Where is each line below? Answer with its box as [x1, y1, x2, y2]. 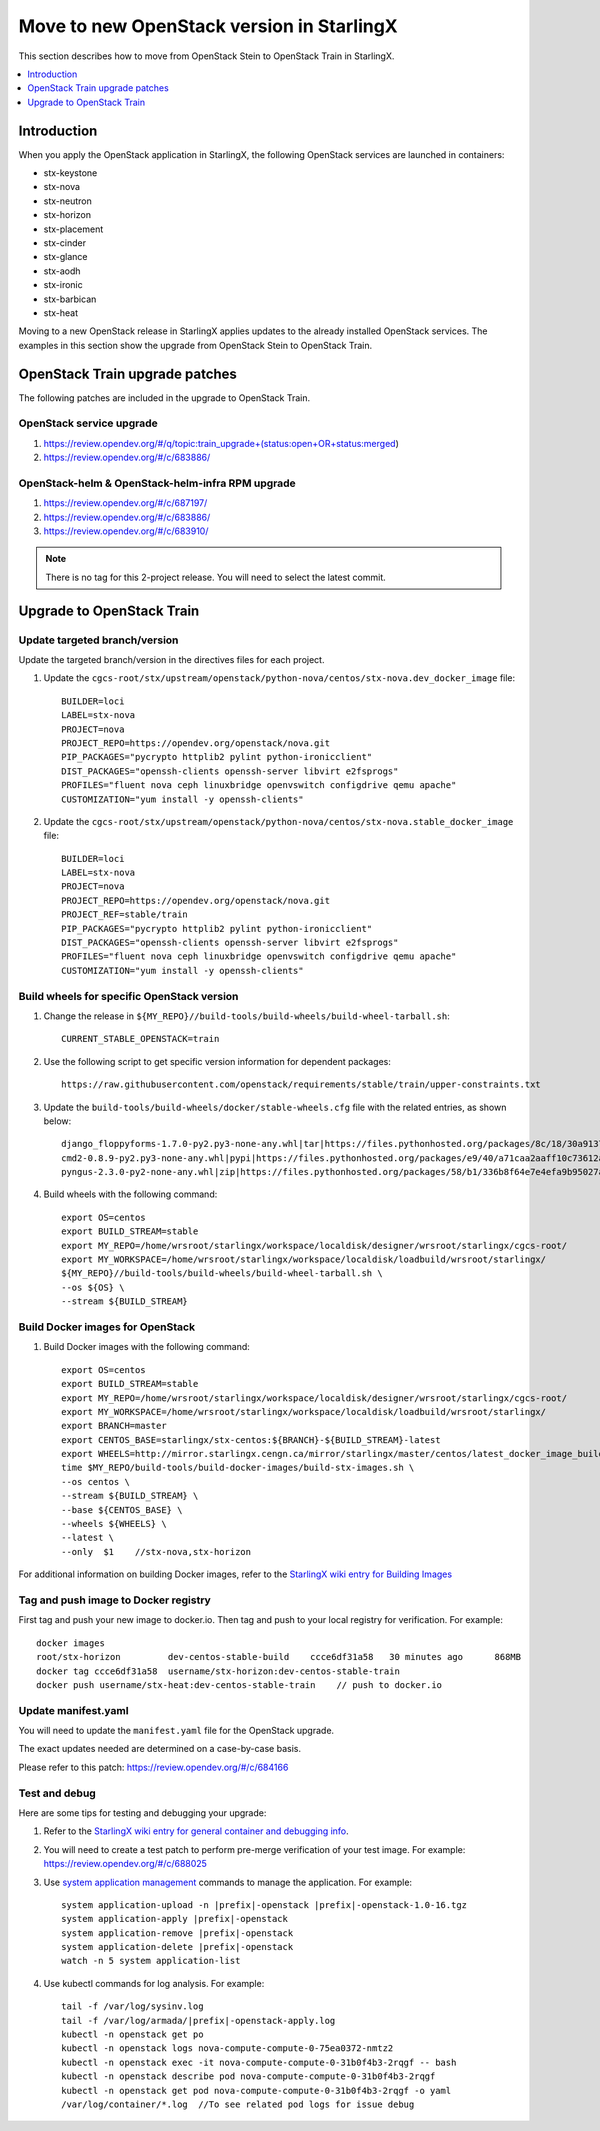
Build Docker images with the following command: [43, 1341, 250, 1353]
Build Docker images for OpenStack [18, 1320, 195, 1334]
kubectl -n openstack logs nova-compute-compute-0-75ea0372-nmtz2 [61, 2043, 394, 2054]
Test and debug [18, 1786, 97, 1800]
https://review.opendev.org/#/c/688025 [43, 1858, 207, 1870]
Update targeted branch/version [18, 633, 179, 647]
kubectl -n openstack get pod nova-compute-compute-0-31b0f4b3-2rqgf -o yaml [61, 2085, 452, 2096]
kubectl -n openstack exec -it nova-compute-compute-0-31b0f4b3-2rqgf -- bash [61, 2056, 457, 2068]
